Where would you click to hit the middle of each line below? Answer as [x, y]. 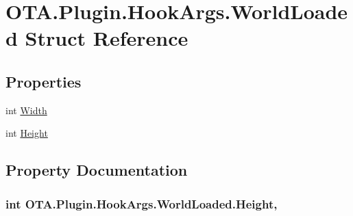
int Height [27, 133]
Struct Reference [107, 38]
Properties [44, 81]
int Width [26, 110]
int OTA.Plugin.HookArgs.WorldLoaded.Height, [142, 203]
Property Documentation [97, 170]
